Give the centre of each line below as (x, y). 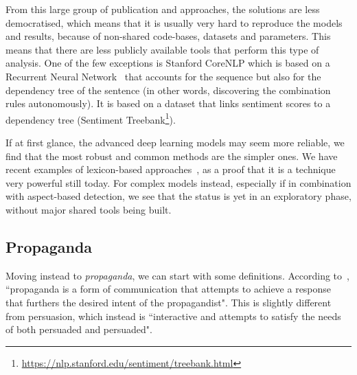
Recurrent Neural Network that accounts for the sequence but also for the (163, 76)
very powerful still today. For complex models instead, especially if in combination (178, 182)
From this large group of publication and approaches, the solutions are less (163, 9)
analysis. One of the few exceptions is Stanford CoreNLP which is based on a (168, 63)
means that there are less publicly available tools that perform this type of (162, 49)
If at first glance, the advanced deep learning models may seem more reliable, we (175, 142)
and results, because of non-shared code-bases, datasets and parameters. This (168, 36)
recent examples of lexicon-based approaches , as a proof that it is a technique (171, 169)
